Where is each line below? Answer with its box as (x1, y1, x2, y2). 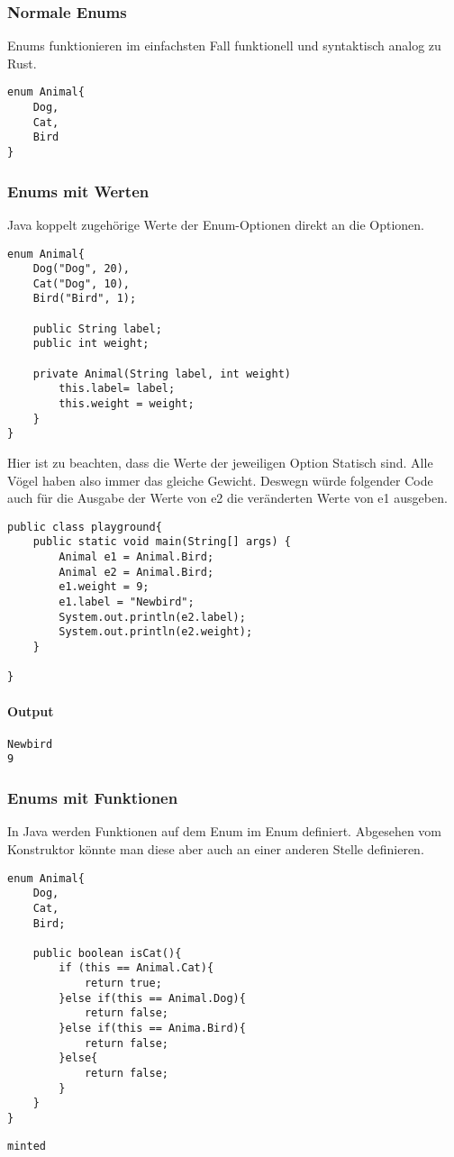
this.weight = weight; (59, 397, 195, 411)
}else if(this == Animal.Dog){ (59, 991, 246, 1005)
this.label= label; (59, 382, 176, 396)
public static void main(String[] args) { (32, 535, 291, 549)
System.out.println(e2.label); (59, 610, 246, 624)
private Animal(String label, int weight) (32, 367, 291, 380)
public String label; (32, 322, 162, 335)
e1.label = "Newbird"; (59, 596, 195, 609)
